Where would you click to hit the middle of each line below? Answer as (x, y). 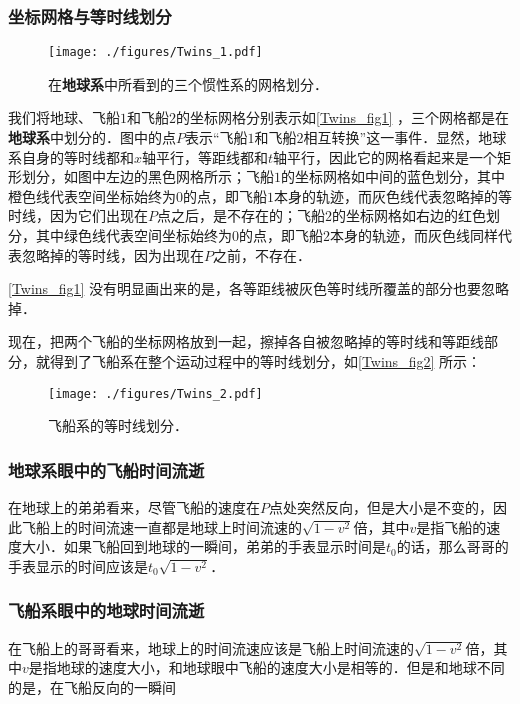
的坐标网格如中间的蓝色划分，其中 (393, 176)
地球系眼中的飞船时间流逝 (106, 469)
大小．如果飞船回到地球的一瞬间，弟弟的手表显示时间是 (203, 546)
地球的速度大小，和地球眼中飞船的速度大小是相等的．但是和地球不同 (280, 667)
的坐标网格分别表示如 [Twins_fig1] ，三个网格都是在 (342, 117)
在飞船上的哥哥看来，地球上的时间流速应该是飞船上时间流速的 (211, 647)
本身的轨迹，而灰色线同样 (414, 235)
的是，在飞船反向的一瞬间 (92, 686)
